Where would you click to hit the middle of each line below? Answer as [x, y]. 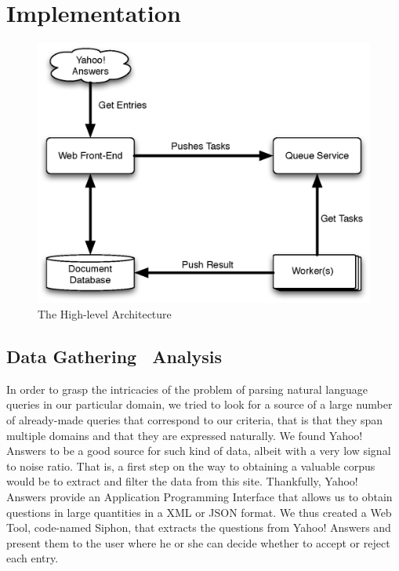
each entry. [33, 558]
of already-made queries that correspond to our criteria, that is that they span [195, 419]
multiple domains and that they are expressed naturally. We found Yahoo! [185, 435]
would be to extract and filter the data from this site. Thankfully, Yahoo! [182, 481]
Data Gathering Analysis [114, 356]
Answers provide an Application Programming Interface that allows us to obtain [199, 496]
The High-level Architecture [105, 313]
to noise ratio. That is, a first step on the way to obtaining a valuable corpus [191, 466]
